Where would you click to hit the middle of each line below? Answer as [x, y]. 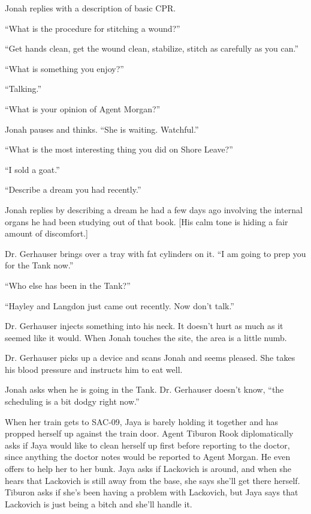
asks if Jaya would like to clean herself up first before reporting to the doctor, [147, 445]
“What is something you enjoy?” [64, 68]
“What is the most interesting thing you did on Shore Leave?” [119, 149]
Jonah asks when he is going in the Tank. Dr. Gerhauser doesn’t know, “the [144, 389]
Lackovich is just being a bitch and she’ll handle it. [99, 503]
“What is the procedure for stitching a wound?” [93, 28]
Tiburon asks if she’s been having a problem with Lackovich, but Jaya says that [152, 492]
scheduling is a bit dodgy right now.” [72, 401]
